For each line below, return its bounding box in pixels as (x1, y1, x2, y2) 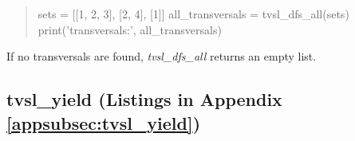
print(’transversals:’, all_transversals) (37, 21, 222, 37)
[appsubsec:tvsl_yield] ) (6, 110, 201, 135)
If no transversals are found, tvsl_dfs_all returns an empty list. (6, 48, 317, 65)
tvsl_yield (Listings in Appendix (6, 87, 282, 112)
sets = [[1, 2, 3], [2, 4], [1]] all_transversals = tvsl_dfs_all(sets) (37, 6, 349, 22)
